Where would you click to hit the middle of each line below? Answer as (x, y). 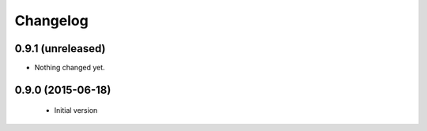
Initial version (76, 110)
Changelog (51, 21)
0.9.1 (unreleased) (60, 49)
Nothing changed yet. (70, 68)
